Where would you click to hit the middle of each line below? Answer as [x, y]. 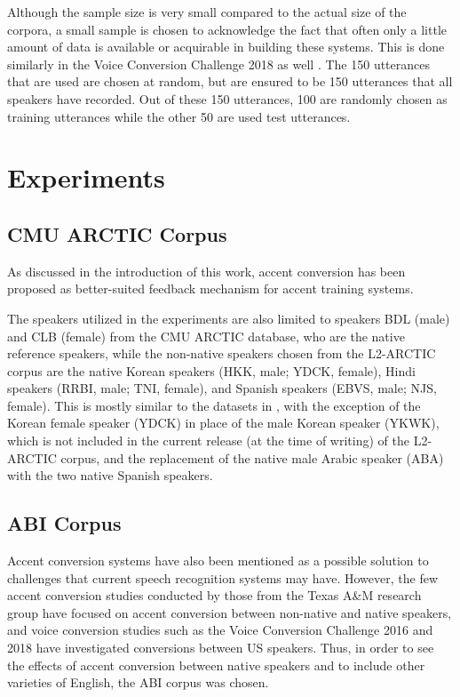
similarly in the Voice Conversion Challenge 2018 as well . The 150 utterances [218, 64]
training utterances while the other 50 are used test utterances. [179, 116]
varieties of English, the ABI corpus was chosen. [138, 682]
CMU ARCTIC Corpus [117, 233]
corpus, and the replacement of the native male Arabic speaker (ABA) [252, 457]
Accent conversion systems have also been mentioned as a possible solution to [218, 561]
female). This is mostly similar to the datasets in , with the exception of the [214, 405]
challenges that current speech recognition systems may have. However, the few [223, 577]
